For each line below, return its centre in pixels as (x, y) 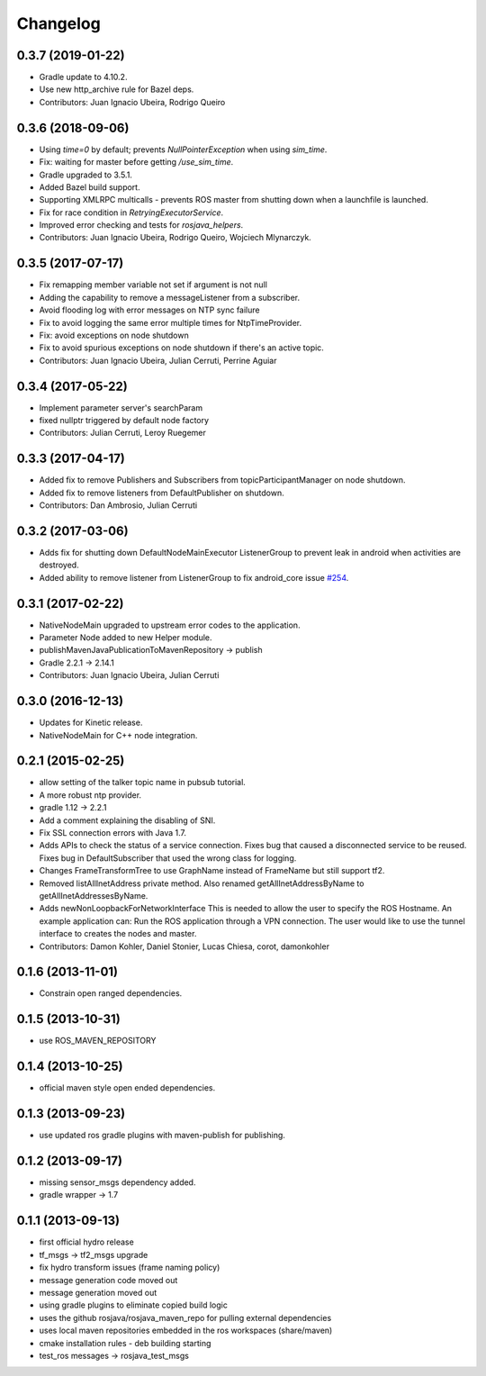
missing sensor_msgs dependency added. (117, 1182)
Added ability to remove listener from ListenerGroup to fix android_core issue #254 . (194, 577)
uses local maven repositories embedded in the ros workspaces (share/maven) (186, 1331)
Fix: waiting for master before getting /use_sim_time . (136, 162)
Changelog (58, 23)
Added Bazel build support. (90, 187)
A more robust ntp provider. (90, 795)
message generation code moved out (108, 1280)
